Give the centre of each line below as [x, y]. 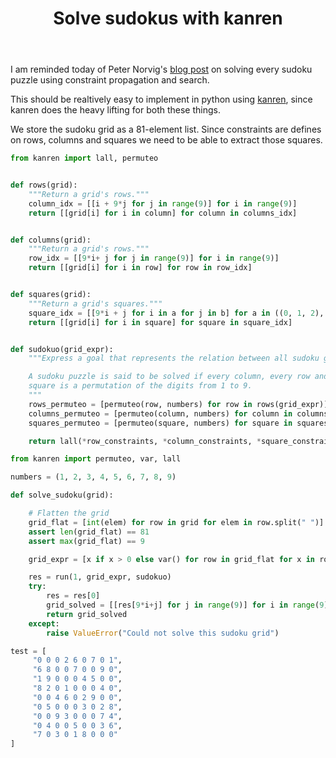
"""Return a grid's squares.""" [95, 303]
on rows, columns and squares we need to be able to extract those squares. [166, 140]
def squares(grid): [51, 295]
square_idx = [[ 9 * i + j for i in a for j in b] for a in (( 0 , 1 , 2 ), [176, 313]
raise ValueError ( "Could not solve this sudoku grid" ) [163, 633]
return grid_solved [87, 614]
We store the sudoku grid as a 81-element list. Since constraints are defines [166, 129]
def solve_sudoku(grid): [62, 495]
